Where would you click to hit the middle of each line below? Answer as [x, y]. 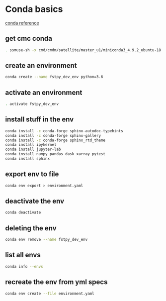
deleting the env [31, 228]
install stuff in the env [40, 120]
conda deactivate [23, 212]
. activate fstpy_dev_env [32, 104]
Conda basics [34, 9]
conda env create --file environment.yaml [50, 294]
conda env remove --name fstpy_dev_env [46, 240]
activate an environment [44, 92]
